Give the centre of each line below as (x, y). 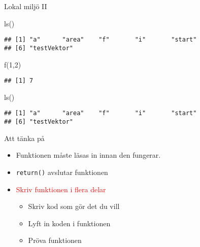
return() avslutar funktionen (62, 172)
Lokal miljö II (26, 6)
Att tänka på (24, 138)
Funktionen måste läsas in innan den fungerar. (88, 155)
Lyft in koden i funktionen (69, 223)
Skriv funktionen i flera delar (61, 189)
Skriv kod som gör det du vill (74, 206)
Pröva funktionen (55, 240)
